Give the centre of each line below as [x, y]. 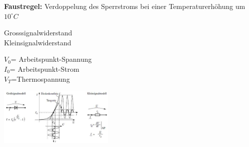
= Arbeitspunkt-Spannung [51, 59]
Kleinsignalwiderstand [38, 42]
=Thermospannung [40, 78]
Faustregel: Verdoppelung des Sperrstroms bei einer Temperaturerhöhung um [125, 6]
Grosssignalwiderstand [38, 33]
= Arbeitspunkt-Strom [44, 69]
